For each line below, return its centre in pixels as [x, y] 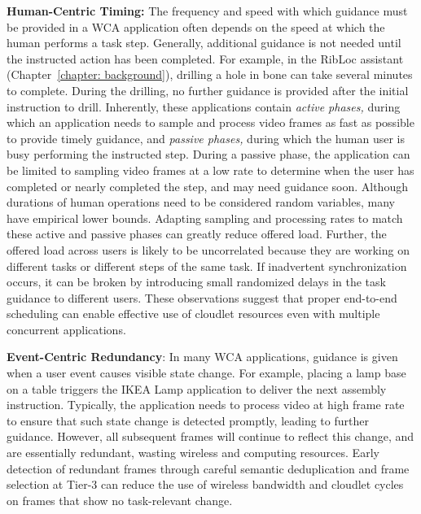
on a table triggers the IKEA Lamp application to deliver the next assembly [197, 388]
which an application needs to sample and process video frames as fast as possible [210, 122]
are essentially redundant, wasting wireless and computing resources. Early [193, 453]
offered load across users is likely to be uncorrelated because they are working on [208, 249]
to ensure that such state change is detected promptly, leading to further [188, 420]
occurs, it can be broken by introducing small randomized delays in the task [196, 282]
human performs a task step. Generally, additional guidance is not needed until [204, 43]
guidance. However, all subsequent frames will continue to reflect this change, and [210, 436]
